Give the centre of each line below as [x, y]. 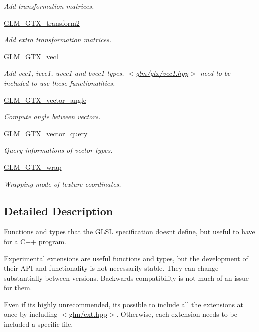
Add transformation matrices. [49, 6]
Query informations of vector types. [58, 150]
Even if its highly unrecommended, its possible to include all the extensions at [124, 304]
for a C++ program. [35, 241]
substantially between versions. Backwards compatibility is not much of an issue [127, 277]
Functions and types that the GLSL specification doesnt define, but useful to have [129, 231]
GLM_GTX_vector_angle [45, 100]
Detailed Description [59, 210]
